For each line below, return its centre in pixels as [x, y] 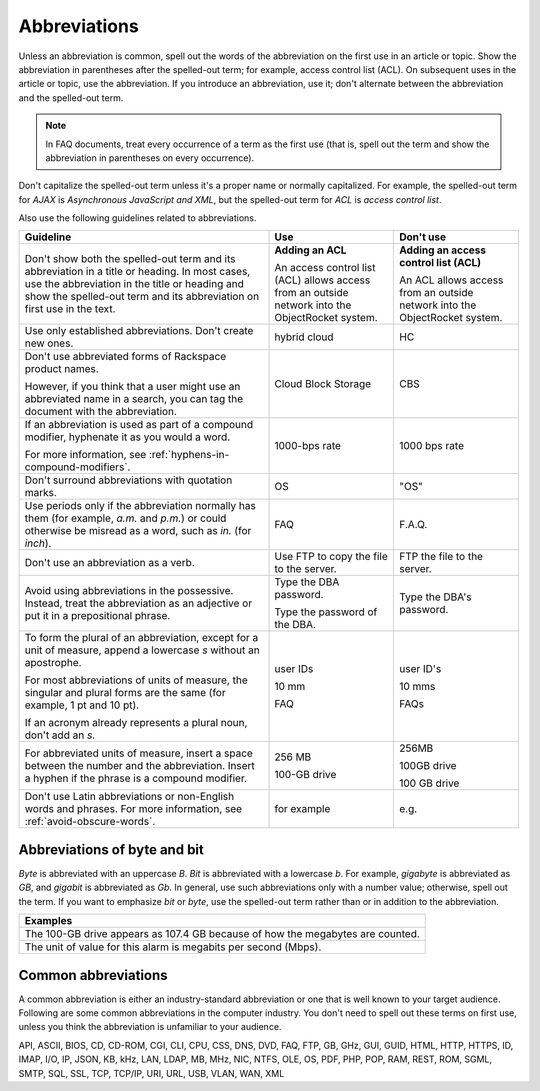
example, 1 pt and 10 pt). [82, 705]
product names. [61, 369]
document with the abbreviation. [100, 412]
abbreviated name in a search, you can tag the [134, 399]
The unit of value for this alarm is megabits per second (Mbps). [173, 947]
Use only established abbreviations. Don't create [139, 331]
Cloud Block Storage [323, 384]
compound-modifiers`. [77, 467]
